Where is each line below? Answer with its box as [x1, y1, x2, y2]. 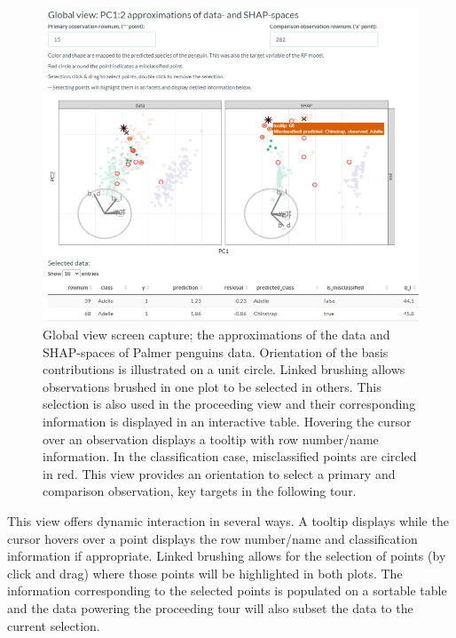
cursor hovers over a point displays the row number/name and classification [7, 529, 418, 547]
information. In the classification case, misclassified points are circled [43, 447, 417, 466]
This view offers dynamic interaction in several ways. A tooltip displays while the [7, 511, 449, 530]
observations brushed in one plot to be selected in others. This [43, 377, 381, 395]
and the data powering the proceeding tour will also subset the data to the [7, 598, 413, 617]
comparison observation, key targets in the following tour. [43, 482, 357, 500]
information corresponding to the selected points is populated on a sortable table [7, 581, 447, 600]
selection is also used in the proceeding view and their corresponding [43, 395, 416, 413]
